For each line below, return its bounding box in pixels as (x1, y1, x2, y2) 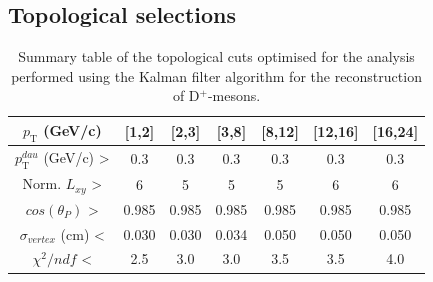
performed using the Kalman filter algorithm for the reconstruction (11, 65, 422, 86)
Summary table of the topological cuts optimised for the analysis (18, 46, 415, 67)
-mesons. (207, 85, 261, 106)
